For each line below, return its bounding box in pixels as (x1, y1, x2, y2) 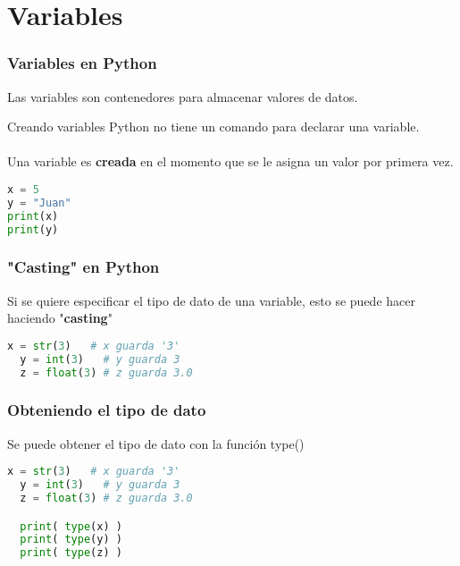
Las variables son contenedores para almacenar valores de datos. (7, 87, 358, 106)
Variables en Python (7, 52, 157, 74)
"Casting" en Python (7, 256, 160, 278)
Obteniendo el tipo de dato (7, 399, 206, 421)
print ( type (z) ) (20, 546, 122, 560)
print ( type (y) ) (20, 533, 122, 546)
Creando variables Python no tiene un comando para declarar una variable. (7, 117, 420, 136)
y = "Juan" (7, 196, 71, 209)
